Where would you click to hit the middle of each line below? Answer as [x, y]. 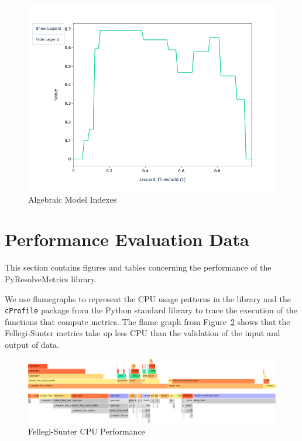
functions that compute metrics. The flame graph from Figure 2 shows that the [147, 321]
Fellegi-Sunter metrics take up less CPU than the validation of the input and [143, 333]
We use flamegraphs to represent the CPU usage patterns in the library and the [148, 298]
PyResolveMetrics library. [51, 278]
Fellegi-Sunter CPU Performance [87, 431]
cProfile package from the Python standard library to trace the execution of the [151, 310]
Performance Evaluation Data [127, 239]
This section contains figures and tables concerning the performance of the [138, 267]
